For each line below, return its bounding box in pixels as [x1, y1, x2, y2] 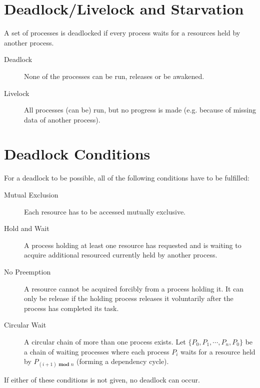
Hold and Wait [4, 223, 49, 233]
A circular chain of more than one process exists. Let [24, 336, 186, 346]
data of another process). [24, 114, 100, 124]
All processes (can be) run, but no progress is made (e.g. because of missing [24, 104, 256, 115]
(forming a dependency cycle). [76, 356, 169, 366]
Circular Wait [4, 319, 46, 330]
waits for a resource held [180, 346, 255, 356]
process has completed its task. [24, 302, 119, 313]
